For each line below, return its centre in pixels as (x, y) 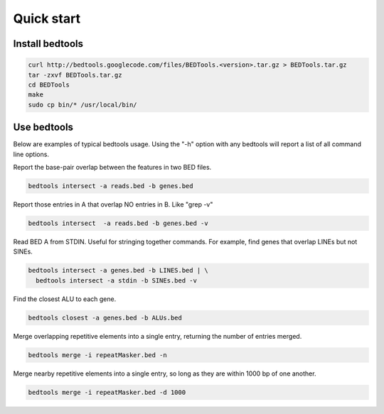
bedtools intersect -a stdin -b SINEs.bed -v (116, 280)
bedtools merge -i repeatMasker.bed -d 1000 (107, 392)
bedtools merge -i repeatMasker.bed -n (97, 355)
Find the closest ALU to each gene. (65, 299)
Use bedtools (43, 127)
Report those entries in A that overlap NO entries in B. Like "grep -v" (113, 204)
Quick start (47, 18)
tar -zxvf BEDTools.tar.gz (75, 75)
